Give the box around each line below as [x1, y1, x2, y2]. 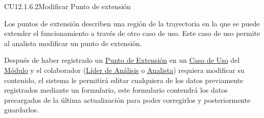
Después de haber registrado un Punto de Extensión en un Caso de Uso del [4, 55, 240, 65]
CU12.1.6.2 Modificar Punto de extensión [4, 1, 131, 11]
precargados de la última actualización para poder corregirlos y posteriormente [4, 94, 251, 105]
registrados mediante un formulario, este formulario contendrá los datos [4, 85, 228, 95]
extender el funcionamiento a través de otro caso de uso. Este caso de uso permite [4, 28, 260, 38]
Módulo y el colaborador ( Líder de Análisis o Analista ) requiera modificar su [4, 64, 245, 75]
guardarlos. [4, 104, 39, 115]
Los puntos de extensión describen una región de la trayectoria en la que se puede [4, 18, 260, 28]
